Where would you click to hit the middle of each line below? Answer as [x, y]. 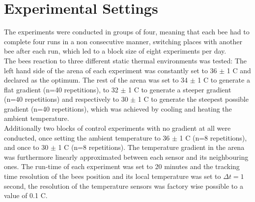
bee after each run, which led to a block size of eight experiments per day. [115, 51]
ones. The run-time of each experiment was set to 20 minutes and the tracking [122, 166]
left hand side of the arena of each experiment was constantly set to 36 [111, 70]
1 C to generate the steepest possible [193, 99]
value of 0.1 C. [26, 195]
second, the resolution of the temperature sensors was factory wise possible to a [124, 186]
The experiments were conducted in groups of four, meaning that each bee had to [127, 32]
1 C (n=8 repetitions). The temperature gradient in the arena [151, 147]
